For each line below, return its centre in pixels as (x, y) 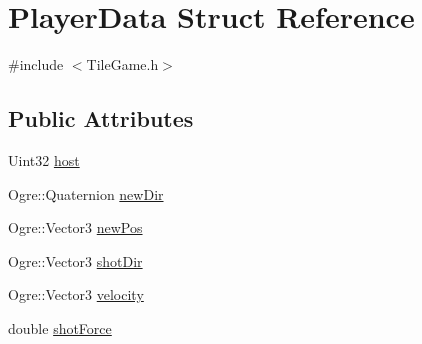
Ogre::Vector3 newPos (75, 227)
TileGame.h (122, 64)
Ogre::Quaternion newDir (86, 193)
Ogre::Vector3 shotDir (75, 260)
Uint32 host (44, 159)
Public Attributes (101, 118)
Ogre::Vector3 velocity (76, 294)
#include (36, 64)
